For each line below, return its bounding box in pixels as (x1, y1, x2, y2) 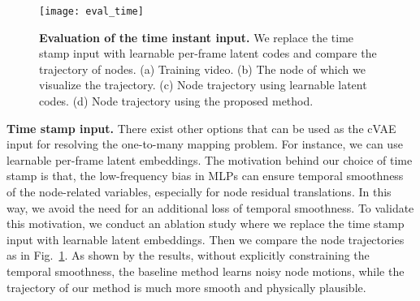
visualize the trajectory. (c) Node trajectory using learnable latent (39, 76, 367, 93)
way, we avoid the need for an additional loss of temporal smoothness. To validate (6, 199, 414, 216)
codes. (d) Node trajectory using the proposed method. (39, 92, 314, 110)
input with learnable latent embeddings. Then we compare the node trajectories (6, 230, 405, 247)
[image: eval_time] (39, 6, 144, 17)
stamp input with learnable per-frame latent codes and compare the (39, 45, 377, 62)
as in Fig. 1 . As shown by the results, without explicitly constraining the (6, 247, 370, 264)
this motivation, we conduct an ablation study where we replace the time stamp (6, 215, 405, 232)
